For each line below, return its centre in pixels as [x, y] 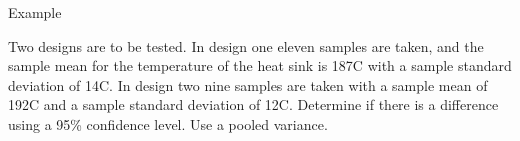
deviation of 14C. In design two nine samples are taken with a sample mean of [248, 84]
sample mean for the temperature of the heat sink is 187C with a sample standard [260, 65]
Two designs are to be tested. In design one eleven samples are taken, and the [246, 45]
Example [35, 12]
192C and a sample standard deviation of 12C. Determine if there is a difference [253, 104]
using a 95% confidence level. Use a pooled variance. [168, 123]
